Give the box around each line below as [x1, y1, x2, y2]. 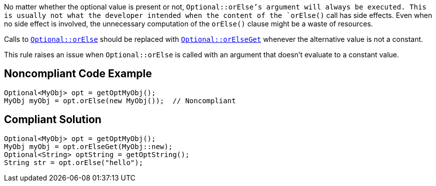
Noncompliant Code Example [4, 67, 152, 80]
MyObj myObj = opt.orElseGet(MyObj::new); [4, 142, 173, 151]
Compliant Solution [4, 113, 101, 126]
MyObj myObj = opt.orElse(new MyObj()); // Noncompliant [4, 96, 236, 105]
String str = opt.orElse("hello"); [4, 158, 143, 167]
